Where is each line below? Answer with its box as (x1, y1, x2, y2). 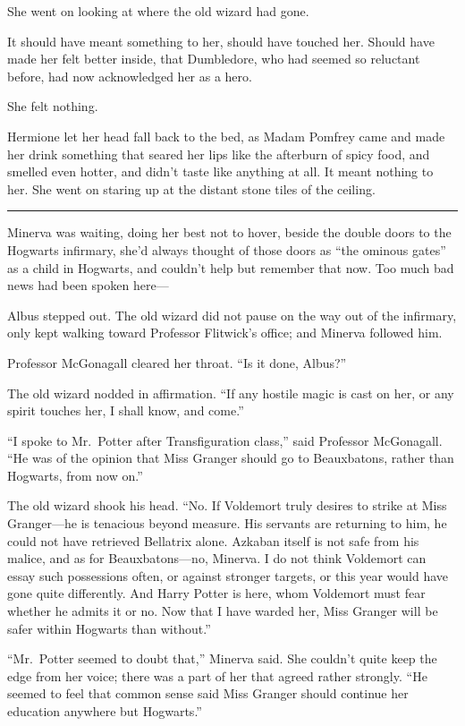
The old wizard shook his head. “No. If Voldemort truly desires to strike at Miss (7, 496, 447, 515)
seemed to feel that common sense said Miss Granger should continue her (7, 684, 409, 703)
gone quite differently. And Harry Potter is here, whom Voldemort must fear (7, 584, 426, 602)
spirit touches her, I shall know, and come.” (7, 401, 244, 420)
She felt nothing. (7, 97, 98, 115)
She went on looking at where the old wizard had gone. (7, 2, 309, 20)
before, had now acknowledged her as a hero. (7, 66, 252, 85)
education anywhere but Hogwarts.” (7, 702, 202, 720)
